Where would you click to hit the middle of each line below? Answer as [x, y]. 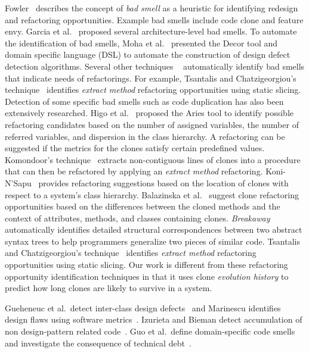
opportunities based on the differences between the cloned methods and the [143, 206]
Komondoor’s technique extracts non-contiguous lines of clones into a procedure [153, 159]
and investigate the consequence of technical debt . [98, 343]
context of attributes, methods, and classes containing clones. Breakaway [137, 218]
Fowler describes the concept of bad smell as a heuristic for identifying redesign [152, 8]
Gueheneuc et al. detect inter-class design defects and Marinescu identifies [143, 307]
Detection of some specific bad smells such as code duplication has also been [144, 101]
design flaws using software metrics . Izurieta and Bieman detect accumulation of [154, 319]
